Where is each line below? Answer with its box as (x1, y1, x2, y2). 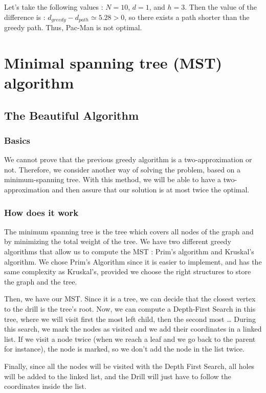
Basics (4, 134, 30, 146)
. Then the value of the (185, 2, 257, 12)
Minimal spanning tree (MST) (4, 52, 223, 73)
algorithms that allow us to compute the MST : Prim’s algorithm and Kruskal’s (4, 246, 254, 256)
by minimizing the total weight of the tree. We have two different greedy (4, 236, 231, 247)
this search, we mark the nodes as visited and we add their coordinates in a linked (4, 323, 262, 334)
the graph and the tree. (4, 276, 77, 287)
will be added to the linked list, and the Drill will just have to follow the (4, 370, 231, 381)
